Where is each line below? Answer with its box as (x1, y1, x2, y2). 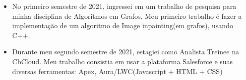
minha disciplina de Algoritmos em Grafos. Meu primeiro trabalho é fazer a (12, 10, 242, 21)
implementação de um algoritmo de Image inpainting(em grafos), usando (12, 20, 233, 31)
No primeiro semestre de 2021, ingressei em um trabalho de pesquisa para (12, 1, 237, 11)
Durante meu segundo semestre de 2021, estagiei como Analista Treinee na (12, 46, 239, 57)
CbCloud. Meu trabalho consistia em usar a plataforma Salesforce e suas (12, 56, 233, 66)
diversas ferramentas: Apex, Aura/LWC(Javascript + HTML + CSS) (12, 66, 223, 76)
